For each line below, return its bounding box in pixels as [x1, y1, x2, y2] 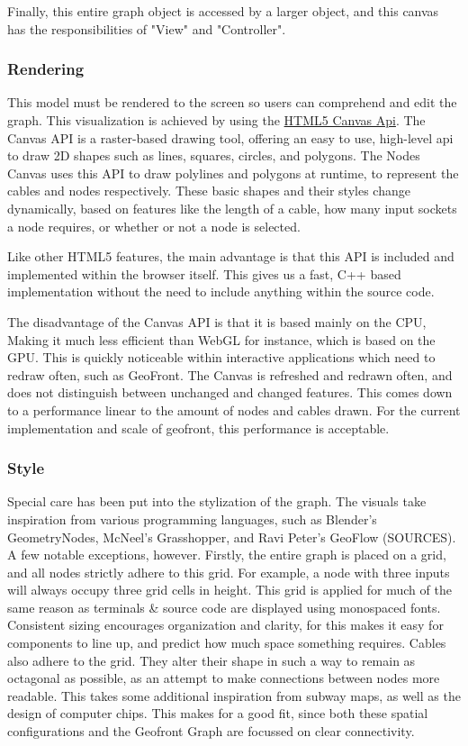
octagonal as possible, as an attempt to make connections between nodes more [7, 669, 440, 687]
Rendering [7, 58, 85, 80]
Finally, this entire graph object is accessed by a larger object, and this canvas [7, 2, 439, 20]
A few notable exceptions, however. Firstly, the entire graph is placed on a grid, [7, 545, 446, 564]
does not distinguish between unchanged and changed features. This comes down [7, 383, 453, 402]
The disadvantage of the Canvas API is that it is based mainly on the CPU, [7, 312, 427, 331]
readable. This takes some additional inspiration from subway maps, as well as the [7, 686, 461, 705]
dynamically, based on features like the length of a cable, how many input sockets [7, 198, 457, 217]
